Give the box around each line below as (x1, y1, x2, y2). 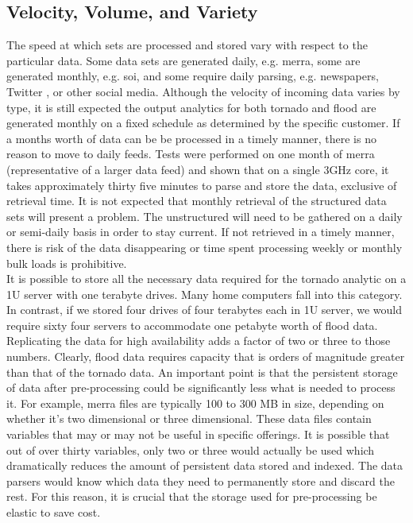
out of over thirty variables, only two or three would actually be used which (6, 441, 375, 458)
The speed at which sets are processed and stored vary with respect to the (6, 37, 368, 53)
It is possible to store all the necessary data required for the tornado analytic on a (6, 270, 407, 287)
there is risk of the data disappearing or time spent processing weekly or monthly (6, 238, 403, 255)
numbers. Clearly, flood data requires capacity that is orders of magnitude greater (6, 348, 405, 365)
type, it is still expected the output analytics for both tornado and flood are (6, 99, 376, 115)
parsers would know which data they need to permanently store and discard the (6, 472, 395, 489)
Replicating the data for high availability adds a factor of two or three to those (6, 332, 391, 349)
